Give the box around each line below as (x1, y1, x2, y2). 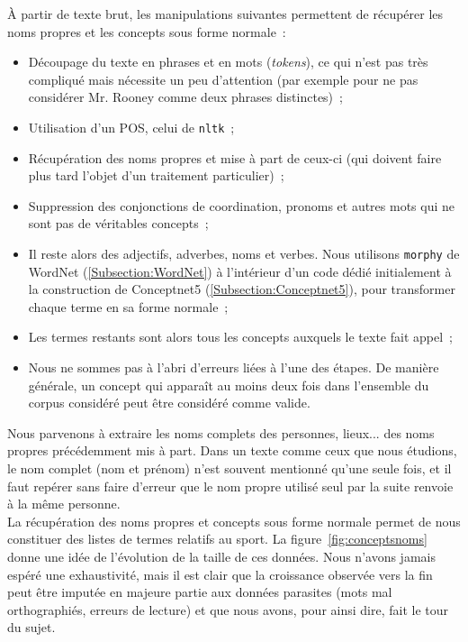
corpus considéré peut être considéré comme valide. (28, 393, 310, 412)
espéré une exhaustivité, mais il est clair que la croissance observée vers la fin (7, 564, 433, 583)
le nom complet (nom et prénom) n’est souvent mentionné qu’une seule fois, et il (7, 459, 452, 477)
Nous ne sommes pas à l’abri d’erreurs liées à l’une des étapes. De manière (28, 358, 439, 377)
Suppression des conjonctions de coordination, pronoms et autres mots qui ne (28, 196, 455, 215)
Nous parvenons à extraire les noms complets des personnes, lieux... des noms (7, 423, 435, 442)
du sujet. (7, 618, 56, 637)
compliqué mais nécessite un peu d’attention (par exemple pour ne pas (28, 69, 418, 88)
